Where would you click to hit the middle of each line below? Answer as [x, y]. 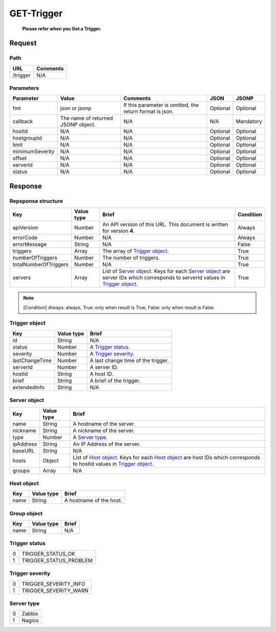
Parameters [24, 88]
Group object [26, 513]
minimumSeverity [33, 152]
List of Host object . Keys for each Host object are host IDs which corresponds [167, 457]
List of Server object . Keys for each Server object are [166, 271]
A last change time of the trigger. [129, 360]
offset [20, 158]
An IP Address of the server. [107, 444]
